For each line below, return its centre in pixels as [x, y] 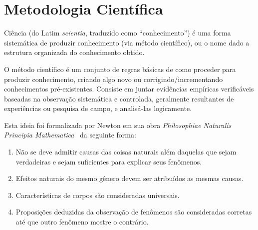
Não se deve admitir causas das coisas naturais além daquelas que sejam [126, 152]
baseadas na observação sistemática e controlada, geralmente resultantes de [119, 98]
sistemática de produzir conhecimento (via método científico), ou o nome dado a [127, 42]
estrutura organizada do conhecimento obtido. [74, 52]
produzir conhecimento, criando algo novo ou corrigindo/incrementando [114, 79]
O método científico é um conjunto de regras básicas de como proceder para [120, 69]
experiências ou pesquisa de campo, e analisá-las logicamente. [98, 108]
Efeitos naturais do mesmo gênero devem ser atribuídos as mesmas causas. [129, 178]
